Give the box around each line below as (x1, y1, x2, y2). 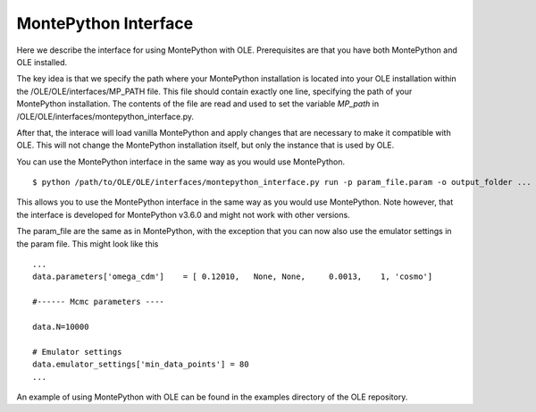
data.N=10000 (32, 322, 89, 332)
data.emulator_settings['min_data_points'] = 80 (32, 359, 249, 370)
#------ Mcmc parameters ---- (32, 297, 165, 307)
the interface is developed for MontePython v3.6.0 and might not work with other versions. (16, 209, 350, 220)
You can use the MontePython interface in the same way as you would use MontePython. (16, 156, 346, 167)
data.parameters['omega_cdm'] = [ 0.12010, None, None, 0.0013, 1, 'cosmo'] (32, 272, 433, 282)
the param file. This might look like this (16, 238, 159, 249)
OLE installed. (16, 56, 68, 67)
